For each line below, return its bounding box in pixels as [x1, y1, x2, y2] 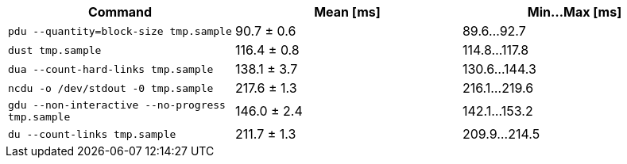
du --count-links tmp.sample [8, 128, 176, 140]
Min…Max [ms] [527, 4, 622, 20]
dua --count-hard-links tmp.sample [8, 63, 214, 75]
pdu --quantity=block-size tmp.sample [8, 25, 232, 37]
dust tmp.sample [8, 44, 102, 56]
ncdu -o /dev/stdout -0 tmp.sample [8, 82, 214, 94]
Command [87, 4, 153, 20]
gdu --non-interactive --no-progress [8, 99, 226, 111]
